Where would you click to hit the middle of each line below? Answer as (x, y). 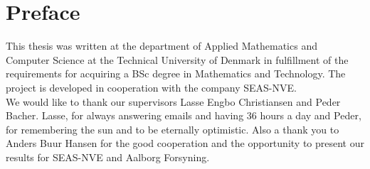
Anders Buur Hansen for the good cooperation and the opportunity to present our (185, 143)
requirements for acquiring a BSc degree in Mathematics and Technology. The (176, 73)
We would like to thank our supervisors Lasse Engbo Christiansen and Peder (173, 101)
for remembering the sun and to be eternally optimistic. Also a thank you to (173, 129)
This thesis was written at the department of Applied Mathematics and (162, 46)
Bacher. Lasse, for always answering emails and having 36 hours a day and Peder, (184, 115)
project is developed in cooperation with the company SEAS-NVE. (151, 87)
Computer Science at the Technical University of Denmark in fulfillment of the (177, 59)
